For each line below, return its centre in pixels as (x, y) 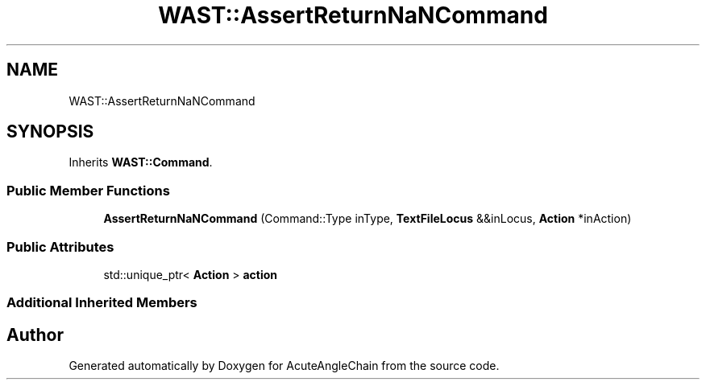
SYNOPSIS (50, 132)
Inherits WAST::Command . (141, 162)
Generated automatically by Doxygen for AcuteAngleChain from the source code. (284, 366)
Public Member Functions (88, 190)
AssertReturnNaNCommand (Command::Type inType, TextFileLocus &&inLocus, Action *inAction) (368, 219)
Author (35, 335)
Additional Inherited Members (102, 303)
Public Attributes (60, 246)
